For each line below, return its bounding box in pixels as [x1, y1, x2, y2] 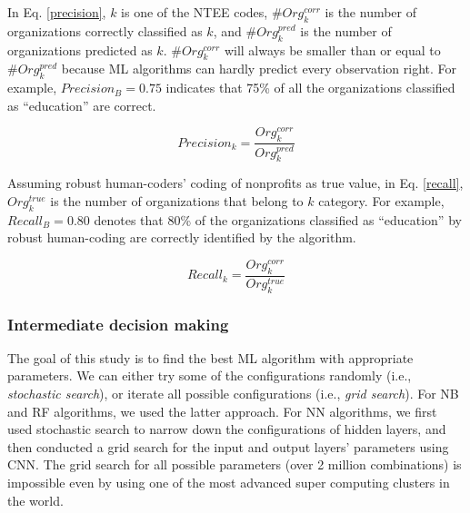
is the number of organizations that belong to [50, 191, 304, 210]
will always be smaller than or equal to [224, 40, 441, 59]
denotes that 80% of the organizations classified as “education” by [94, 210, 462, 229]
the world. [7, 490, 64, 509]
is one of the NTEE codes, [121, 3, 268, 21]
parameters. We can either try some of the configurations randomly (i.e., [7, 366, 412, 385]
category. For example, [318, 191, 445, 210]
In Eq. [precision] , [7, 3, 106, 21]
